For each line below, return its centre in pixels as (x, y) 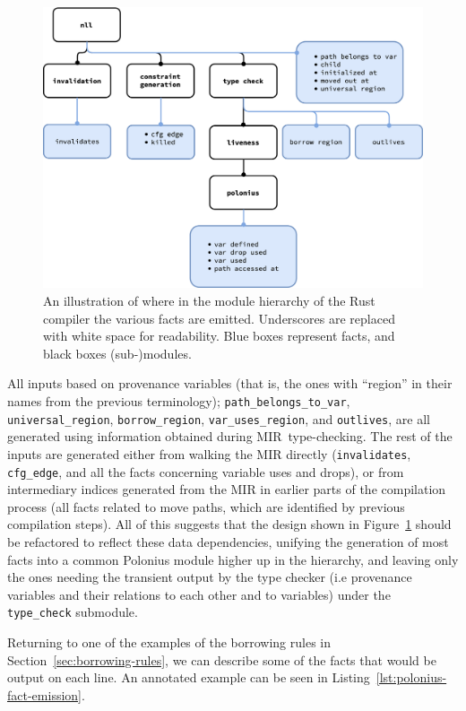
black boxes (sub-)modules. (117, 353)
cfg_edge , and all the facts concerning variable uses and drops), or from (206, 471)
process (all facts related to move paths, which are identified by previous (206, 506)
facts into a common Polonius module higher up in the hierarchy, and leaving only (233, 559)
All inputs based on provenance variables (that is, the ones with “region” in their (230, 383)
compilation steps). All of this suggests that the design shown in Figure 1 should (229, 524)
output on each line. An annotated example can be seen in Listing (189, 677)
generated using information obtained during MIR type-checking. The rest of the (230, 436)
